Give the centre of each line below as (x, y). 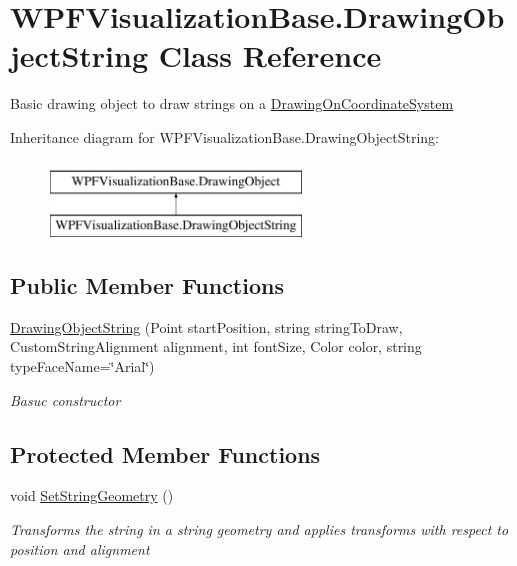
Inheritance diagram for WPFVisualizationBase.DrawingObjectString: (224, 136)
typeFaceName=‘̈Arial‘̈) (82, 366)
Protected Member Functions (165, 453)
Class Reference (270, 55)
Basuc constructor (65, 399)
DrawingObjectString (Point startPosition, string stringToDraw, (206, 326)
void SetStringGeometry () (92, 495)
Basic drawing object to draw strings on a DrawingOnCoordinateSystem (232, 103)
